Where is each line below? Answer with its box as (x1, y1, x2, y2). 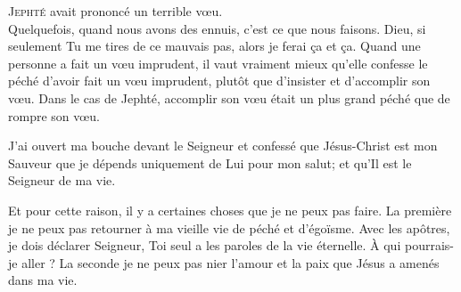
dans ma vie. (8, 271, 78, 289)
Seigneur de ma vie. (8, 171, 116, 190)
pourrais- (404, 236, 454, 255)
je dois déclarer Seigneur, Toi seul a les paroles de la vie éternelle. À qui (8, 236, 401, 255)
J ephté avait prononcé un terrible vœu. (8, 2, 223, 20)
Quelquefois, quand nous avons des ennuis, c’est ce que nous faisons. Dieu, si (8, 19, 426, 37)
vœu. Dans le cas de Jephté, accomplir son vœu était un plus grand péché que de (8, 88, 450, 107)
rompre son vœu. (8, 106, 100, 125)
